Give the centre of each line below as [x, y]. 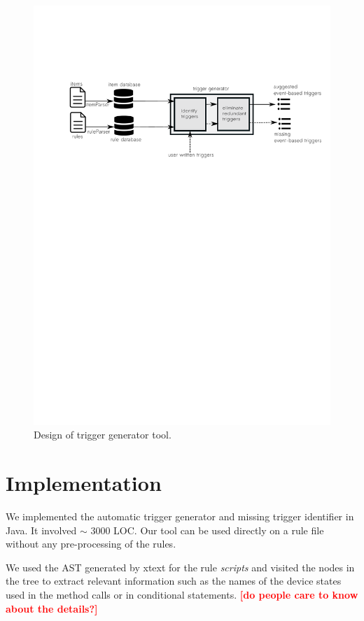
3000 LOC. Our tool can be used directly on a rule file [207, 530]
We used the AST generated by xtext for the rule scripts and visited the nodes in [180, 567]
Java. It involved [41, 530]
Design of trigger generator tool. [103, 435]
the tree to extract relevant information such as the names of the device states [174, 581]
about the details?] [52, 608]
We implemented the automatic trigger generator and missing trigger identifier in [180, 516]
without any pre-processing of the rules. [91, 544]
